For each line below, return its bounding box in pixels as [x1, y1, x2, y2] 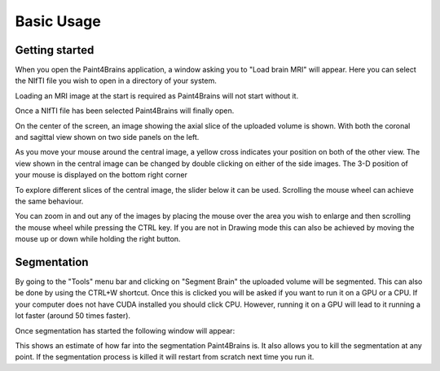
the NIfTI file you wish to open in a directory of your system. [15, 76, 218, 85]
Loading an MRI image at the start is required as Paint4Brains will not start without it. [15, 90, 299, 101]
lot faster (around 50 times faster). [15, 311, 130, 321]
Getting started [15, 43, 95, 57]
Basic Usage [15, 12, 101, 30]
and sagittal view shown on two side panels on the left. [15, 133, 200, 142]
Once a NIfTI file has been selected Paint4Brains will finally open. [15, 106, 235, 116]
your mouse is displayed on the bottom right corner [15, 170, 187, 180]
